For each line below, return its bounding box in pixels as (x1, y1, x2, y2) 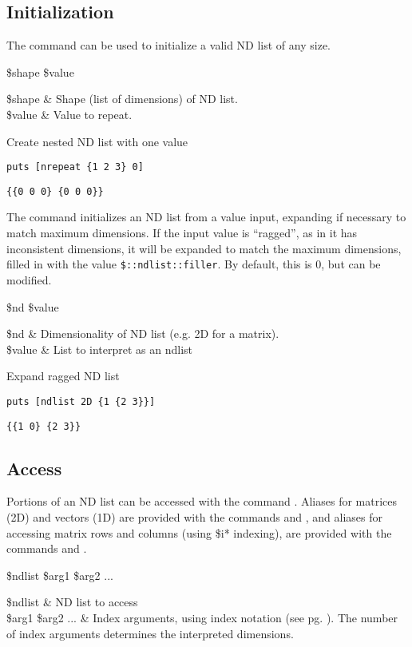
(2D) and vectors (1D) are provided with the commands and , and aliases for (6, 509, 383, 525)
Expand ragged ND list (6, 367, 120, 384)
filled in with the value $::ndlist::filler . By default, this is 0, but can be (6, 256, 381, 272)
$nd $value (6, 298, 59, 315)
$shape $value (6, 63, 74, 80)
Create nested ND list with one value (6, 133, 188, 149)
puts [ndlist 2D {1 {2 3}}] (6, 395, 156, 407)
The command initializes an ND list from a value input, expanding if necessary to (6, 208, 406, 225)
